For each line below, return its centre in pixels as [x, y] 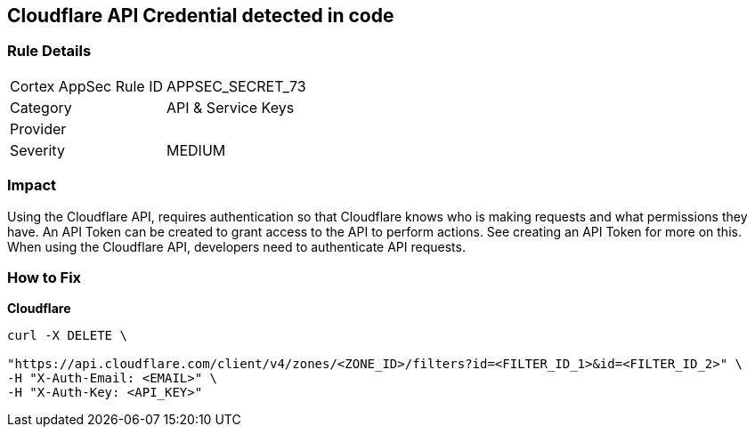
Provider [38, 129]
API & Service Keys [231, 107]
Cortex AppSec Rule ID [87, 86]
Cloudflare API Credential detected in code [201, 16]
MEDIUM [196, 150]
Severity [37, 150]
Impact [32, 185]
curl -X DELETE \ [67, 336]
